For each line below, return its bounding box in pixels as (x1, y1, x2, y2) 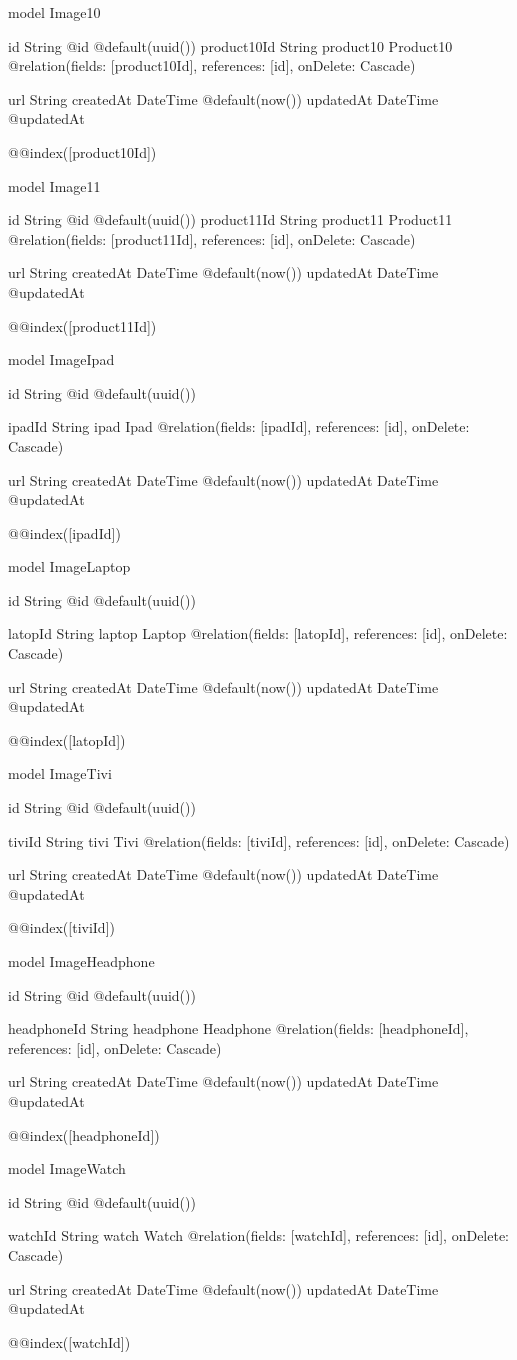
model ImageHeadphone (8, 951, 155, 971)
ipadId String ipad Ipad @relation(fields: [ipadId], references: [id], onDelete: (8, 416, 470, 437)
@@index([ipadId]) (8, 522, 121, 543)
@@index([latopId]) (8, 729, 126, 750)
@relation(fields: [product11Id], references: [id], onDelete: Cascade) (8, 228, 416, 249)
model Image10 (8, 2, 101, 22)
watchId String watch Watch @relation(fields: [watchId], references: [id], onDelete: (8, 1225, 510, 1246)
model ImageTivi (8, 763, 112, 784)
